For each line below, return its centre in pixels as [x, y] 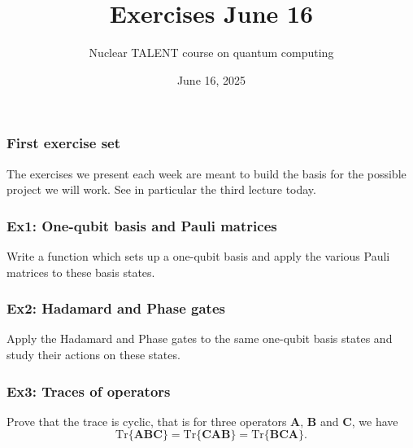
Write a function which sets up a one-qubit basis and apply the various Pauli [198, 256]
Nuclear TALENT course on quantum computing [211, 53]
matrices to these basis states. [81, 272]
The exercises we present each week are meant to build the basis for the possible [206, 173]
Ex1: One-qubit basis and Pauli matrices [142, 225]
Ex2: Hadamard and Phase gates [116, 308]
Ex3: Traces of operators [89, 391]
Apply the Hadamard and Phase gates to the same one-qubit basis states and [200, 338]
